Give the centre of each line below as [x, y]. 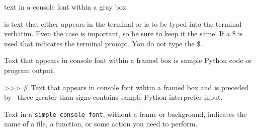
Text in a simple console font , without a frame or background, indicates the [125, 114]
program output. [30, 70]
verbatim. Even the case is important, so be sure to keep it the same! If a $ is [123, 34]
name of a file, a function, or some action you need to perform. [101, 124]
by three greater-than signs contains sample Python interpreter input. [113, 97]
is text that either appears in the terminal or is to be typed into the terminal [123, 23]
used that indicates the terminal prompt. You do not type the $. [103, 43]
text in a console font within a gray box [65, 7]
